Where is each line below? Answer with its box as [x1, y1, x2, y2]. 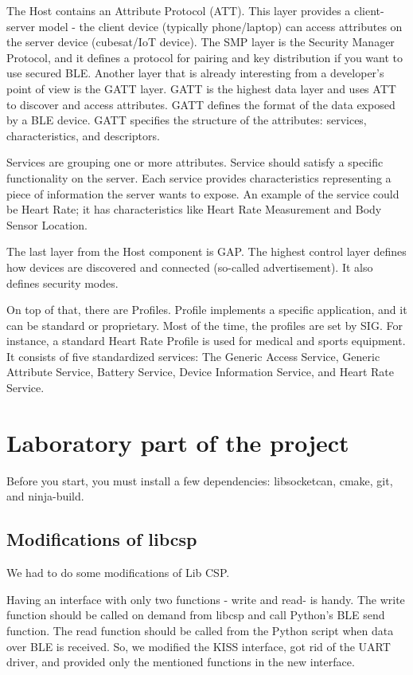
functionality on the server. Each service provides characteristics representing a [6, 169, 392, 186]
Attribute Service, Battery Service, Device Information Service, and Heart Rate [6, 363, 394, 380]
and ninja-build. [6, 488, 84, 504]
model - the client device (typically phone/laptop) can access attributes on [38, 18, 403, 34]
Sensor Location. [6, 216, 88, 233]
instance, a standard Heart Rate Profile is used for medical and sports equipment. [6, 332, 406, 349]
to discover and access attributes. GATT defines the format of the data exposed [6, 96, 395, 112]
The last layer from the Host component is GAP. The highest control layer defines [6, 243, 407, 260]
